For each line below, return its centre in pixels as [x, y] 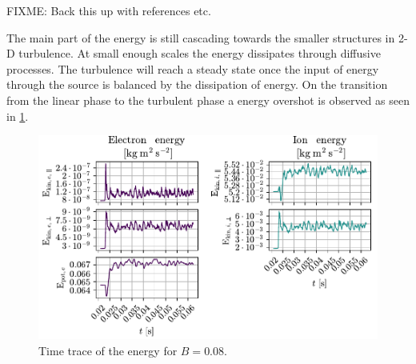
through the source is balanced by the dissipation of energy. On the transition [197, 84]
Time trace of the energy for [108, 350]
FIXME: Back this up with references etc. [109, 10]
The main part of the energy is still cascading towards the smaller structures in [201, 37]
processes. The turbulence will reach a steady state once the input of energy [193, 68]
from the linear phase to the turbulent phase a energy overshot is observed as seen [208, 100]
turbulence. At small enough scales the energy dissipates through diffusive [200, 53]
